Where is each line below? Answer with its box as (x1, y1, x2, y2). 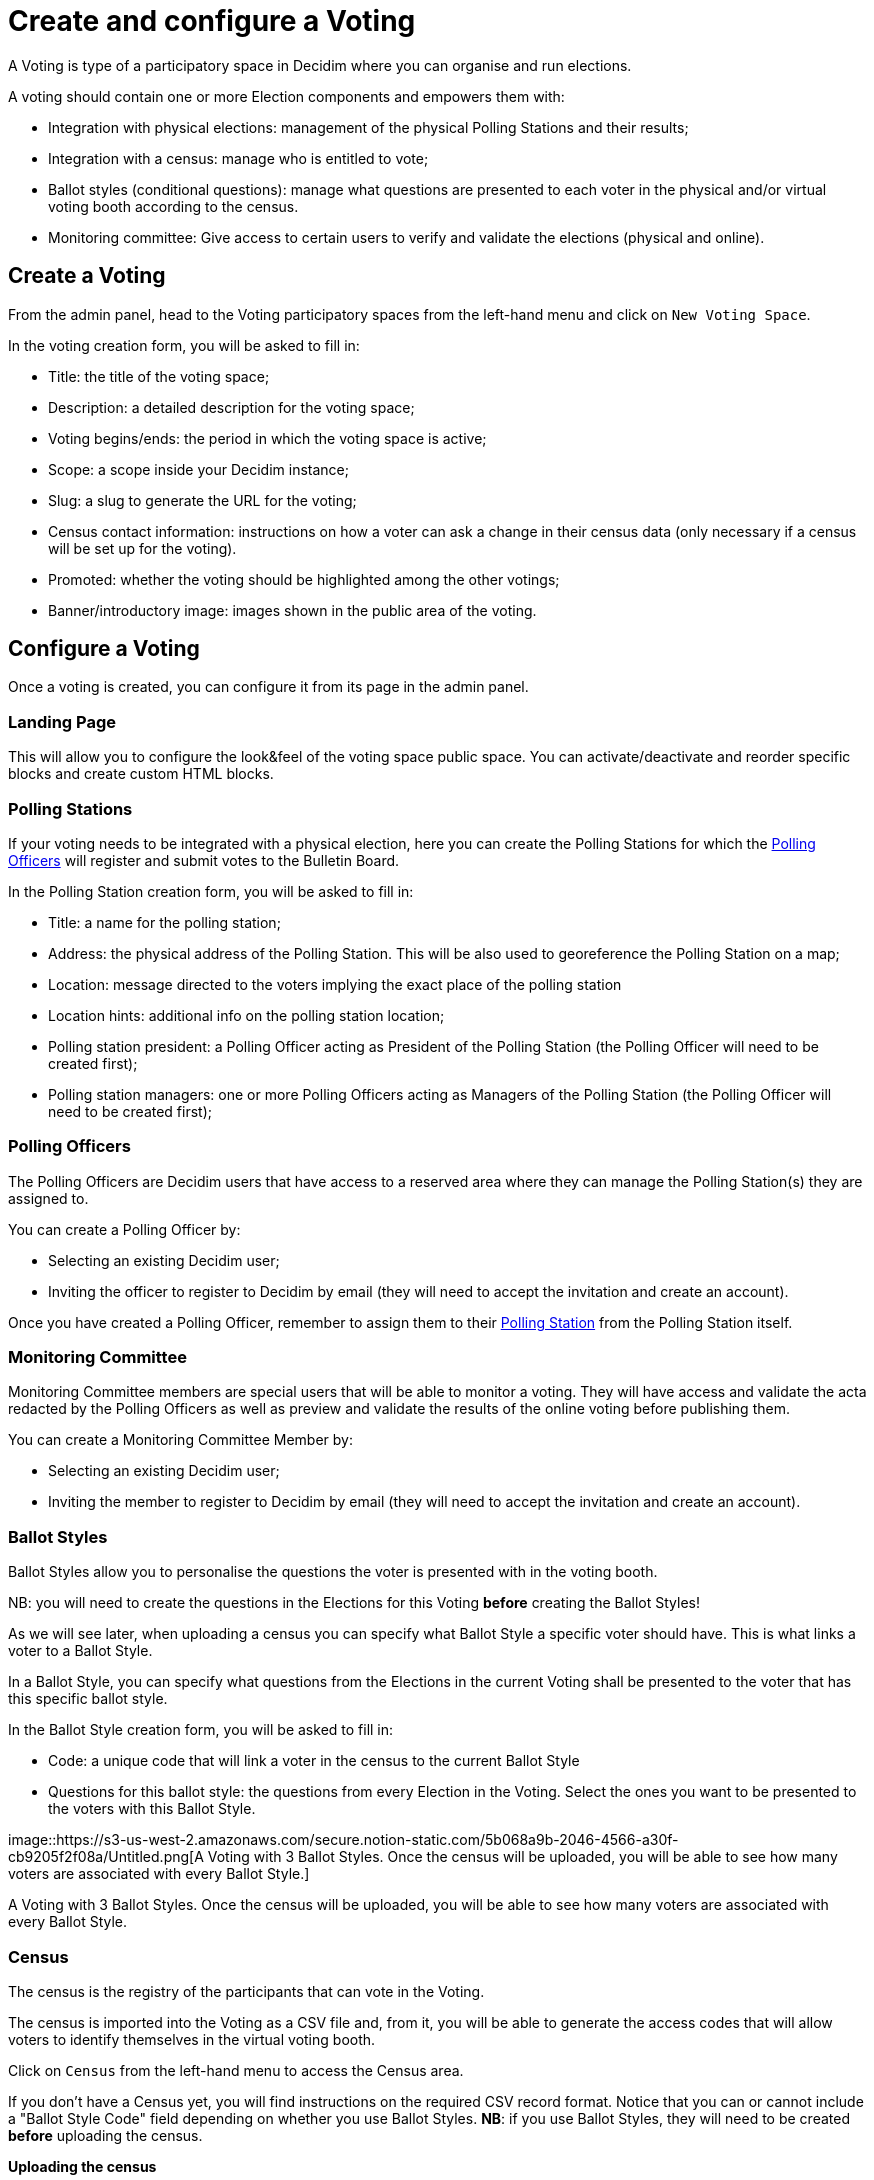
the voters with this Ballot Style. (48, 1800, 256, 1818)
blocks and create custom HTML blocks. (8, 765, 274, 783)
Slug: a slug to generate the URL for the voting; (48, 491, 357, 509)
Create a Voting (8, 263, 166, 289)
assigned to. (8, 1189, 89, 1207)
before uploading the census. (8, 2126, 203, 2144)
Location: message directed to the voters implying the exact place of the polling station (48, 975, 622, 993)
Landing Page (8, 711, 117, 732)
